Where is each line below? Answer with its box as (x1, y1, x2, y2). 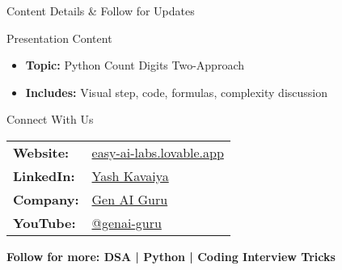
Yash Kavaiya (91, 166, 169, 185)
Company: (13, 189, 79, 209)
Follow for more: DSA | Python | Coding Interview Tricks (6, 247, 336, 264)
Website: (13, 142, 70, 162)
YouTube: (13, 213, 76, 232)
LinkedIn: (13, 166, 75, 185)
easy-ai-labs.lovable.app (91, 142, 224, 162)
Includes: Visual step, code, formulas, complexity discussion (25, 83, 327, 100)
